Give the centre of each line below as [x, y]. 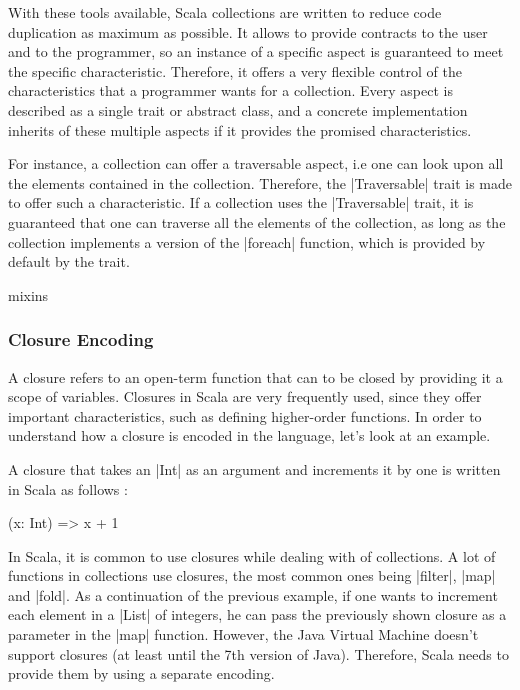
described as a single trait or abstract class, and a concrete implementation [238, 109]
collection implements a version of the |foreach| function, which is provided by [247, 241]
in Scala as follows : [68, 488]
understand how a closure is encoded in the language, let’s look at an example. [249, 435]
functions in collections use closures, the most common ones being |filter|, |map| [252, 575]
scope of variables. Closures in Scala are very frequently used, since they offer [245, 396]
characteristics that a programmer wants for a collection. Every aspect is [230, 90]
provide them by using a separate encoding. [141, 673]
